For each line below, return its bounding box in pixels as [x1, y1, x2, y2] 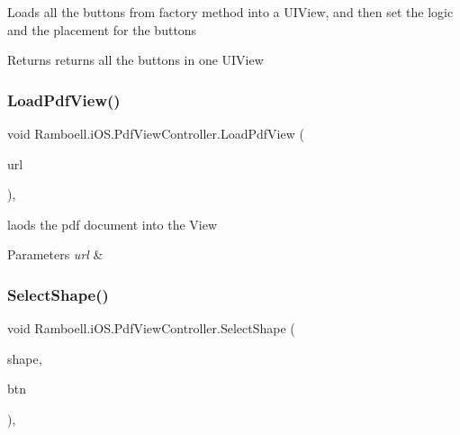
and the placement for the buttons [7, 20, 197, 39]
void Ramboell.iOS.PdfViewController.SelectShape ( [7, 319, 295, 338]
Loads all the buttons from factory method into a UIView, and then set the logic [7, 3, 454, 21]
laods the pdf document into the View [7, 214, 218, 233]
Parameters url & [7, 245, 104, 264]
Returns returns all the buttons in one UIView [7, 50, 264, 69]
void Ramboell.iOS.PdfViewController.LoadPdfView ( [7, 124, 304, 142]
